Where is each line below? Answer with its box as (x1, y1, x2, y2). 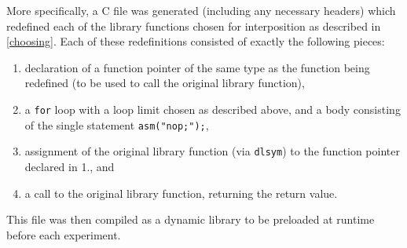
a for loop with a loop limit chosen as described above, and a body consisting (24, 100, 401, 117)
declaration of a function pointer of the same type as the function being (24, 59, 370, 75)
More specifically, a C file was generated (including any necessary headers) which (6, 2, 396, 18)
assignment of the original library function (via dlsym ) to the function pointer (24, 143, 400, 159)
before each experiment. (6, 226, 121, 243)
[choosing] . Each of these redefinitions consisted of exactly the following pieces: (6, 33, 385, 49)
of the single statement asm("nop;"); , (24, 116, 209, 133)
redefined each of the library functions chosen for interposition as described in (6, 17, 381, 34)
